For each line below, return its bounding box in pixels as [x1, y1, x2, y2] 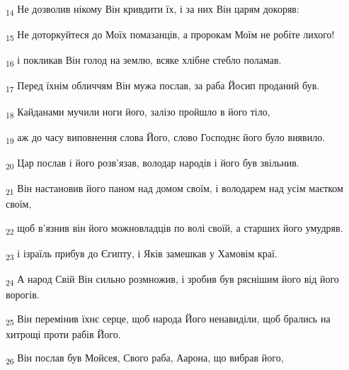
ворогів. [6, 286, 40, 301]
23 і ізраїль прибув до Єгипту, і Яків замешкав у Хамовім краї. [6, 245, 278, 262]
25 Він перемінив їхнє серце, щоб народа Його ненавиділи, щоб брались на [6, 310, 331, 327]
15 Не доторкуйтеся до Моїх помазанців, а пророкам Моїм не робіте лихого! [6, 27, 335, 43]
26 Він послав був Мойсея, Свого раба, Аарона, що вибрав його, [6, 350, 284, 367]
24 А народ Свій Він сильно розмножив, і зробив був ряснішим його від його [6, 271, 339, 288]
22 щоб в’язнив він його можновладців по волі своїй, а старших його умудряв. [6, 220, 343, 237]
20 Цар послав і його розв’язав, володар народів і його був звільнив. [6, 155, 299, 172]
